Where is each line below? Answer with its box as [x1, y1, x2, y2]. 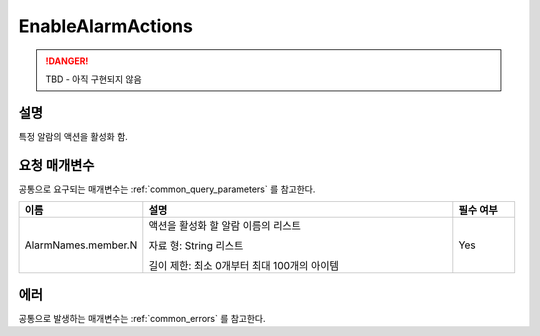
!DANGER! [45, 55, 89, 67]
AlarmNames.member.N [24, 238, 138, 252]
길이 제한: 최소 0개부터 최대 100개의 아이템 [148, 259, 339, 273]
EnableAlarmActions [18, 15, 194, 37]
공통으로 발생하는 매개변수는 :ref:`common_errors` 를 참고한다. [18, 312, 266, 324]
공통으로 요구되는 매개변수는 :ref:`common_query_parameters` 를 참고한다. [18, 183, 316, 195]
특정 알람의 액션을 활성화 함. [18, 130, 129, 142]
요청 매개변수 [18, 156, 95, 174]
